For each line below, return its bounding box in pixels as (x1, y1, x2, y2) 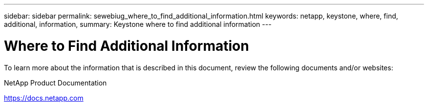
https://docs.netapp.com (4, 93, 84, 102)
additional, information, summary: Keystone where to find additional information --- (4, 20, 272, 28)
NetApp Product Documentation (4, 78, 107, 87)
